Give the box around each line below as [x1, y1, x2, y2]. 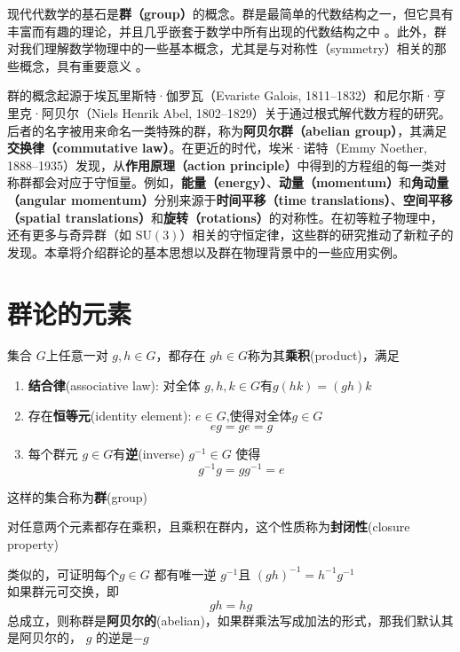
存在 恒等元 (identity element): [28, 405, 192, 424]
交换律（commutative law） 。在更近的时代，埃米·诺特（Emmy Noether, [7, 138, 427, 157]
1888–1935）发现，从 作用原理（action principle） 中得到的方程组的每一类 [7, 155, 434, 174]
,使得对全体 [226, 405, 292, 424]
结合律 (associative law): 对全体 [28, 376, 201, 395]
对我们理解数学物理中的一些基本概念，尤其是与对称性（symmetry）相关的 [7, 39, 434, 58]
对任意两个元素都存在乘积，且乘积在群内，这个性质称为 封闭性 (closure [7, 517, 410, 536]
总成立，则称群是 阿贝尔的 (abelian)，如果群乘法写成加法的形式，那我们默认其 [7, 610, 454, 629]
